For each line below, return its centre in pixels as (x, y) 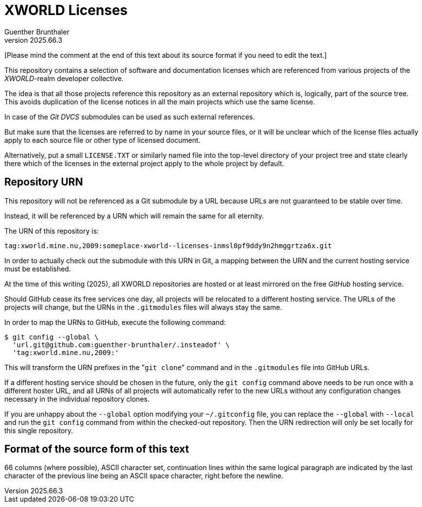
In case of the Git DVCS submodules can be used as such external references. (130, 117)
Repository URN (44, 182)
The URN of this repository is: (52, 231)
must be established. (38, 269)
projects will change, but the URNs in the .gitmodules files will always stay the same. (143, 307)
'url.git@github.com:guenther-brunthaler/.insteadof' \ (121, 345)
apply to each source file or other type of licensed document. (102, 140)
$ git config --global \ (51, 337)
